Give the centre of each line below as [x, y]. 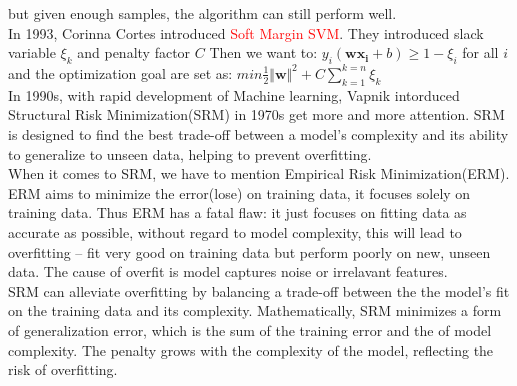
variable [32, 52]
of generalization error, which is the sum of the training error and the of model [250, 329]
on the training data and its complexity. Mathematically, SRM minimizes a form [255, 310]
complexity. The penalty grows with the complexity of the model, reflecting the [251, 349]
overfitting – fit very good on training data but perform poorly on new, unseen [249, 251]
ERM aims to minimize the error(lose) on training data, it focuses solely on [239, 192]
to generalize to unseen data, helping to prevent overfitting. [190, 153]
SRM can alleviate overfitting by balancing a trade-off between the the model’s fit [259, 290]
